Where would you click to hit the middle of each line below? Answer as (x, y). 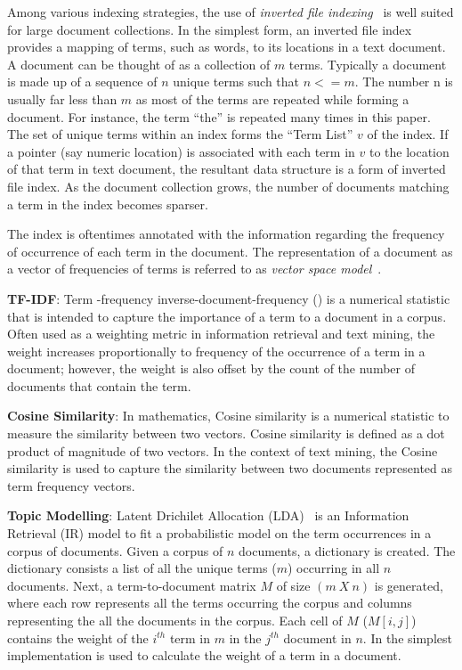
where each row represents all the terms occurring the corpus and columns (210, 603)
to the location (409, 151)
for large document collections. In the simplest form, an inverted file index (210, 29)
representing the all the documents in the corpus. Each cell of (175, 620)
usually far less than (62, 98)
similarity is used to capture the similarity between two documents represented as (230, 468)
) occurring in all (333, 568)
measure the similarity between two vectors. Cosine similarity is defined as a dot (226, 433)
